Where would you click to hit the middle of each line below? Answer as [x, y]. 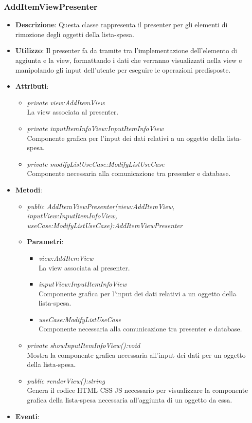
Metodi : [29, 189]
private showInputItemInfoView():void [83, 345]
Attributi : [32, 86]
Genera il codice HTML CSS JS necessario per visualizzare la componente [137, 390]
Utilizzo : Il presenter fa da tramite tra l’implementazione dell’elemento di [126, 50]
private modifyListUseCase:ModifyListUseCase [96, 163]
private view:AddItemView [66, 102]
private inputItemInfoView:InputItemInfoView [95, 128]
